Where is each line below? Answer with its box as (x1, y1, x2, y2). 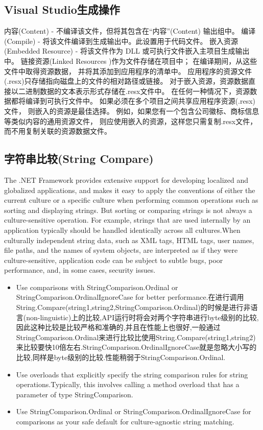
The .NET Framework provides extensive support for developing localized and (4, 174, 248, 185)
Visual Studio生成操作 (4, 2, 120, 17)
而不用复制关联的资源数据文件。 (4, 126, 111, 136)
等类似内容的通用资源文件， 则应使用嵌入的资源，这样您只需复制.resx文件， (4, 115, 257, 126)
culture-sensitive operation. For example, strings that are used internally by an (4, 214, 251, 225)
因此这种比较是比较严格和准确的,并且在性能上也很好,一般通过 (16, 322, 221, 332)
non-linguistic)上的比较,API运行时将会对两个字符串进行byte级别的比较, (26, 312, 259, 322)
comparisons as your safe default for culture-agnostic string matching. (16, 416, 234, 426)
